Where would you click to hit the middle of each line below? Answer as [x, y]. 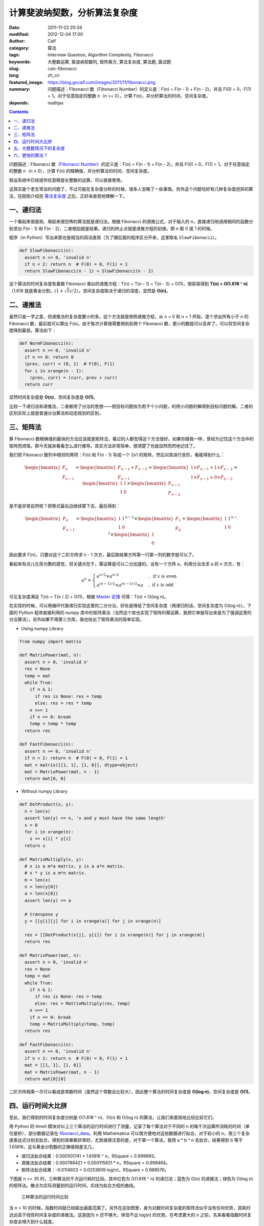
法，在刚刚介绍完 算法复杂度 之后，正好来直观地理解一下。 [68, 196]
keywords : [20, 62]
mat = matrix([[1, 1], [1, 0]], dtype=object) [81, 765]
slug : [14, 68]
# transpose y [42, 914]
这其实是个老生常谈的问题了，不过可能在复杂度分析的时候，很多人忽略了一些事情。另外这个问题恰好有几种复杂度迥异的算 [131, 189]
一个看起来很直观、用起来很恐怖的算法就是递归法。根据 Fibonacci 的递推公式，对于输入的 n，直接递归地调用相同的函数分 [131, 222]
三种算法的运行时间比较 [45, 1197]
